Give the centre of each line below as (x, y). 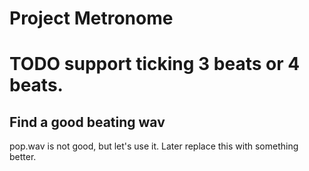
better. (23, 157)
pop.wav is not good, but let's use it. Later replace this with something (154, 146)
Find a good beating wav (87, 122)
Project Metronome (91, 18)
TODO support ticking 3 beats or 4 (155, 64)
